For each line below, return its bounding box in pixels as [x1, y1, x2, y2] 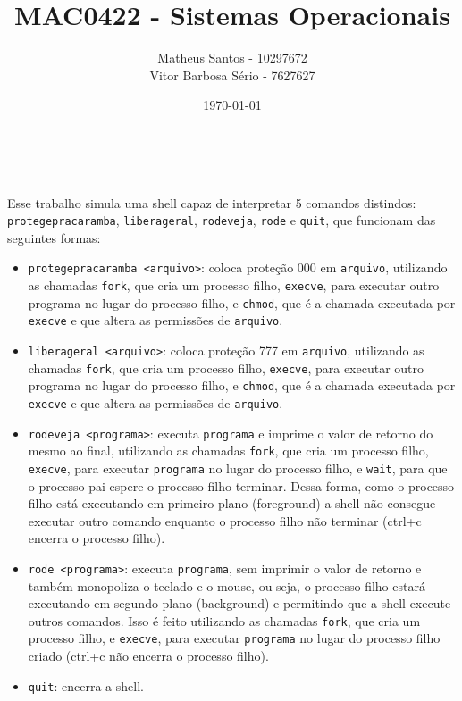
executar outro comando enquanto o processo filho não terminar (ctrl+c [28, 511, 422, 530]
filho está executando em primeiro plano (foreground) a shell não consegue [28, 494, 436, 513]
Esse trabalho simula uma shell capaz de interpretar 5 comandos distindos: [7, 193, 416, 212]
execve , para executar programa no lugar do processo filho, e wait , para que [28, 458, 448, 477]
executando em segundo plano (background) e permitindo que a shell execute [28, 594, 451, 613]
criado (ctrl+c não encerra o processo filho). [28, 647, 269, 665]
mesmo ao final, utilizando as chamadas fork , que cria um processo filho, [28, 441, 429, 460]
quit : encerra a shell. [28, 676, 144, 695]
